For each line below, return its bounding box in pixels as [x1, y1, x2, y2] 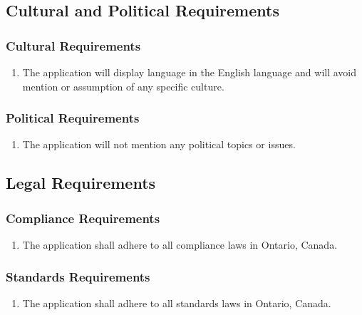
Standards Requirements [6, 267, 150, 285]
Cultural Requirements [6, 36, 141, 54]
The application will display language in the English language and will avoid [22, 65, 357, 79]
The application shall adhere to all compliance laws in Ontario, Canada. [22, 237, 338, 252]
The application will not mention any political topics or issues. [22, 137, 296, 152]
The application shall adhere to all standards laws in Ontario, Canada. [22, 295, 331, 310]
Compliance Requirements [6, 209, 160, 227]
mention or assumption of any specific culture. [22, 78, 224, 93]
